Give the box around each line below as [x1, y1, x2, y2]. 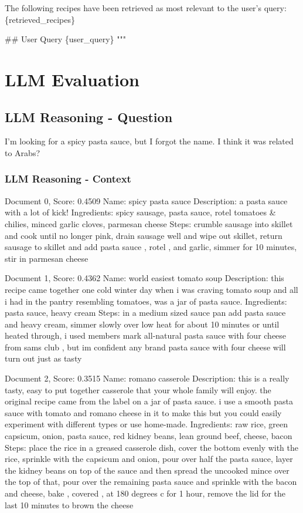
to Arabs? [5, 146, 40, 158]
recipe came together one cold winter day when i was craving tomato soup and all [5, 283, 298, 295]
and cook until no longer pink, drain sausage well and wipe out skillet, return [5, 229, 282, 241]
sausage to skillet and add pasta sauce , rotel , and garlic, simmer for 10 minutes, [5, 241, 297, 253]
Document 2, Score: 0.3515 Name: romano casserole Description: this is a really [5, 372, 290, 384]
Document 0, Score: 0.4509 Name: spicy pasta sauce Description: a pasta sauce [5, 194, 288, 207]
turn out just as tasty [5, 352, 82, 365]
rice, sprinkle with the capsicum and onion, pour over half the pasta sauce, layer [5, 453, 293, 465]
